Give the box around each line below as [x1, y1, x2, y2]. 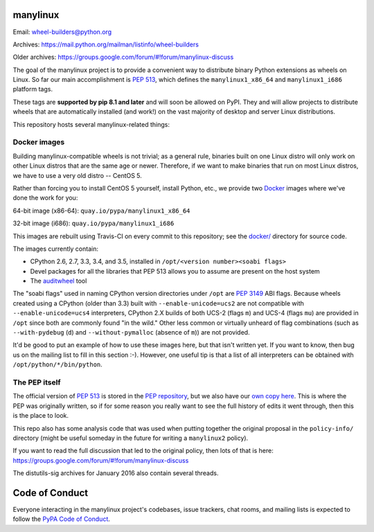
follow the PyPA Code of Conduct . [12, 515, 111, 523]
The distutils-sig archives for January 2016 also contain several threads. [12, 469, 219, 477]
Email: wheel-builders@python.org [12, 28, 112, 36]
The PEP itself [12, 378, 61, 387]
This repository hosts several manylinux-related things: [12, 120, 170, 128]
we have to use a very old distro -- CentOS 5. [12, 171, 142, 179]
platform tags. [12, 85, 53, 94]
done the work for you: [12, 194, 78, 202]
